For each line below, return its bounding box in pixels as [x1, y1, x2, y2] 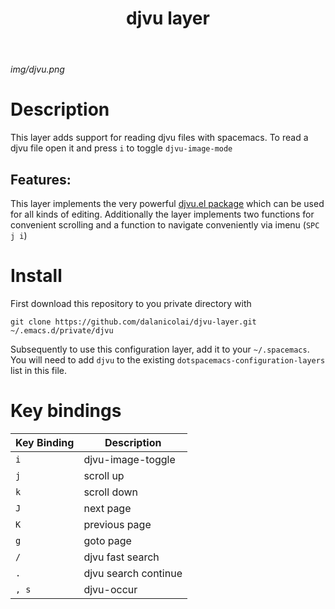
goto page [83, 533, 132, 547]
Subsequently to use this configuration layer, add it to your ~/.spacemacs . [10, 343, 310, 355]
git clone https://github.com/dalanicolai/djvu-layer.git [10, 317, 257, 327]
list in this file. [10, 364, 68, 376]
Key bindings [10, 400, 122, 422]
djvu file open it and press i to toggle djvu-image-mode [10, 142, 233, 154]
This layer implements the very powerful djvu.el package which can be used [10, 197, 325, 209]
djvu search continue [83, 566, 183, 580]
